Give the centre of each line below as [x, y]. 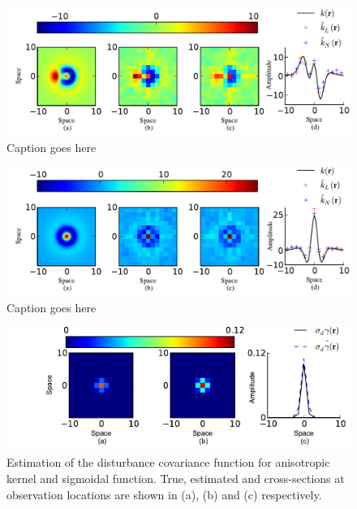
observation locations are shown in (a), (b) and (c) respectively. [164, 494]
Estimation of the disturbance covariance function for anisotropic [168, 462]
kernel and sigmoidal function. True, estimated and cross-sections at [176, 478]
